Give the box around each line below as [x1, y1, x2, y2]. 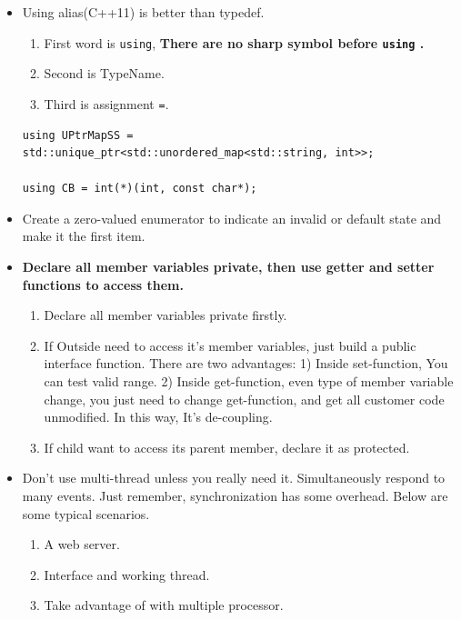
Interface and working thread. [44, 565, 210, 584]
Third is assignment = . [44, 94, 169, 113]
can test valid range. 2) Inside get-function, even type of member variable [44, 372, 454, 391]
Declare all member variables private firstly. [44, 305, 287, 325]
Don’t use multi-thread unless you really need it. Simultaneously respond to [22, 468, 446, 487]
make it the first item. [22, 226, 145, 245]
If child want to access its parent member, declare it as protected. [44, 437, 410, 456]
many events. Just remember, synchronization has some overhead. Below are [22, 486, 448, 505]
